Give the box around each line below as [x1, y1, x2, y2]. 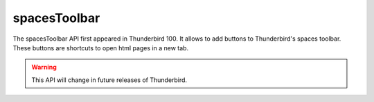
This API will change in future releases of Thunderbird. [31, 76, 187, 84]
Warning [31, 63, 57, 72]
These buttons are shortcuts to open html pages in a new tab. [12, 43, 189, 52]
